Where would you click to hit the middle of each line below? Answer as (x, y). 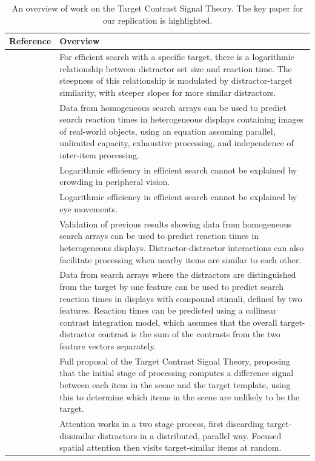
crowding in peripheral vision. (115, 182)
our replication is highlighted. (157, 20)
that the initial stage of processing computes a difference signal (177, 373)
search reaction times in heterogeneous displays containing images (181, 119)
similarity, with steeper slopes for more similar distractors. (168, 92)
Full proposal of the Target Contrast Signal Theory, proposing (175, 361)
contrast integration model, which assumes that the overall (168, 322)
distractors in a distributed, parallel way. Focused (190, 435)
